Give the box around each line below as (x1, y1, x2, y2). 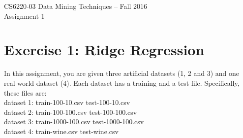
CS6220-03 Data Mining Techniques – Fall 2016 (4, 1, 147, 11)
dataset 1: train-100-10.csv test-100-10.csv (4, 97, 130, 107)
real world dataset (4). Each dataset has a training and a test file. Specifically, (4, 77, 240, 88)
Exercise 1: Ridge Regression (4, 39, 205, 60)
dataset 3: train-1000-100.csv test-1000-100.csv (4, 116, 144, 127)
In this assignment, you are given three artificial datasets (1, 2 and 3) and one (4, 68, 240, 78)
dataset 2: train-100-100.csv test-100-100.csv (4, 106, 137, 117)
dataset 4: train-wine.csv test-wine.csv (4, 126, 119, 136)
